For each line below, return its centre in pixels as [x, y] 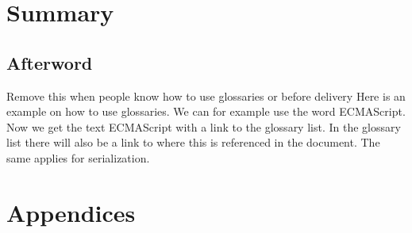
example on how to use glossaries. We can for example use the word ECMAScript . [206, 111]
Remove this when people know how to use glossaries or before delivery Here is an [206, 95]
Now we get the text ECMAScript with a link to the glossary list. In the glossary [204, 126]
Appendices [71, 212]
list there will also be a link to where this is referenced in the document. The [193, 142]
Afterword [50, 62]
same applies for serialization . [78, 157]
